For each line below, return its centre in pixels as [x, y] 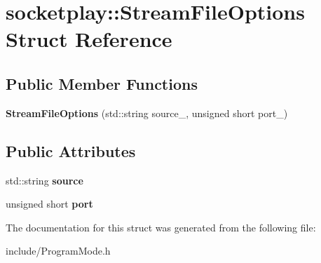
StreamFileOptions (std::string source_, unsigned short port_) [147, 113]
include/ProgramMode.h [58, 251]
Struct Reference [89, 39]
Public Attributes [71, 150]
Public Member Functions [102, 83]
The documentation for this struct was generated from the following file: [161, 227]
